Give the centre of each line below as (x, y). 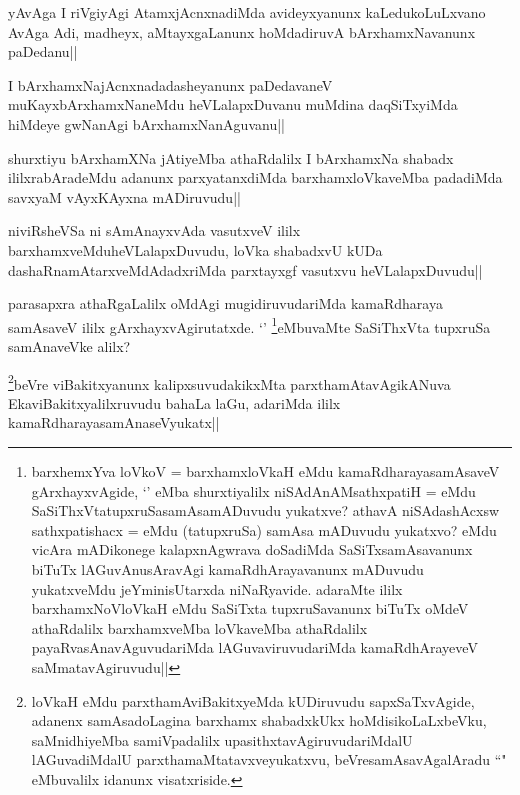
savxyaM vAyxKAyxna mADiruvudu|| (124, 196)
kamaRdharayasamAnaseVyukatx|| (114, 422)
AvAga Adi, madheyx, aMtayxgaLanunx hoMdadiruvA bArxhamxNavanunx (242, 31)
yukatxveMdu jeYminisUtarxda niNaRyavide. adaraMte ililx (217, 588)
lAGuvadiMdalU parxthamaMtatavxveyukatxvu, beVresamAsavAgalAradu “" (269, 759)
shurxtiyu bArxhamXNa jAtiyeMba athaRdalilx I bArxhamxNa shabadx (231, 157)
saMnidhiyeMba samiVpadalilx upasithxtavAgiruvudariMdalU (222, 739)
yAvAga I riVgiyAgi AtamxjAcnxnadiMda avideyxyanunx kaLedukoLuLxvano (247, 12)
